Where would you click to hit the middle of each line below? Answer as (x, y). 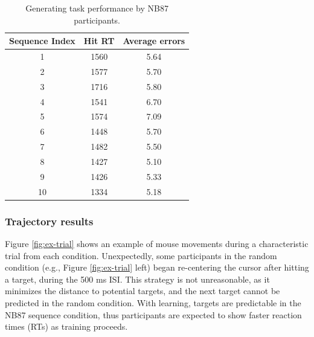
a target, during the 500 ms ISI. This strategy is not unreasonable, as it (137, 279)
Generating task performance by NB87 (97, 8)
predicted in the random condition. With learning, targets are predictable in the (153, 302)
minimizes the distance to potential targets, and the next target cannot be (143, 291)
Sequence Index (42, 41)
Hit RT (99, 41)
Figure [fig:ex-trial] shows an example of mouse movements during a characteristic (157, 243)
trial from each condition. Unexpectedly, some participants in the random (141, 255)
